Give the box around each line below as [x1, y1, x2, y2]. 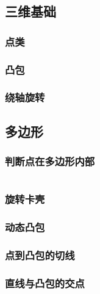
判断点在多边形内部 [5, 154, 95, 169]
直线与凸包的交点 [5, 275, 85, 290]
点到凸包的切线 [5, 247, 75, 262]
